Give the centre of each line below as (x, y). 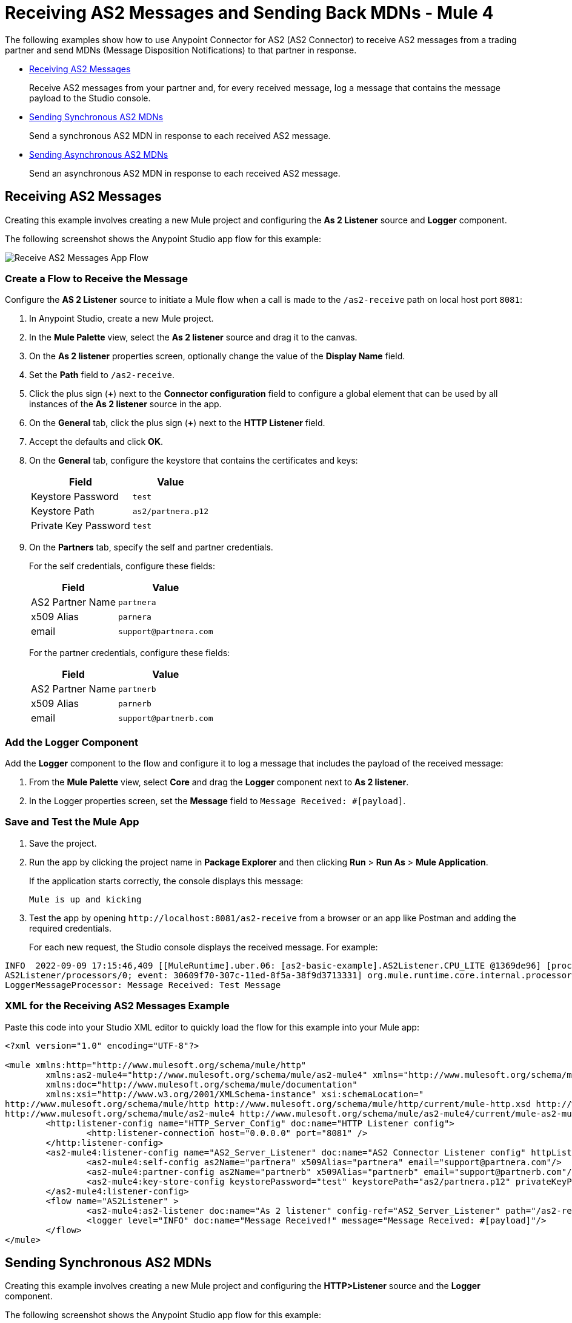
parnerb (135, 703)
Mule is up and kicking (85, 899)
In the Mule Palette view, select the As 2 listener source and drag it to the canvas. (193, 337)
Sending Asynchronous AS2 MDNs (99, 154)
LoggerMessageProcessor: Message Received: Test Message (143, 985)
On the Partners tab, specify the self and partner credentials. (151, 547)
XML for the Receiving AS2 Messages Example (117, 1006)
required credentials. (71, 928)
